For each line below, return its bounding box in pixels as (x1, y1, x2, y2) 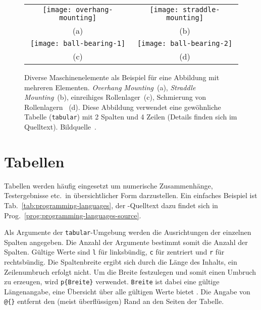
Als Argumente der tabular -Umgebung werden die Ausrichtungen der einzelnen (4, 227, 251, 237)
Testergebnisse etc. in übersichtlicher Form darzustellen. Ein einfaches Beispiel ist (4, 190, 257, 201)
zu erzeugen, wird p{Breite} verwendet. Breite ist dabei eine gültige (4, 276, 220, 287)
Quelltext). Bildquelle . (24, 121, 96, 132)
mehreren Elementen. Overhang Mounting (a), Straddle (24, 82, 196, 92)
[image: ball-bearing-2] (137, 39, 233, 47)
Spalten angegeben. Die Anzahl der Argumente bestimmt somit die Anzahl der (4, 236, 248, 247)
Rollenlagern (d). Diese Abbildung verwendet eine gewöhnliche (24, 101, 221, 112)
